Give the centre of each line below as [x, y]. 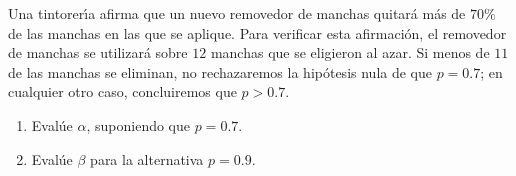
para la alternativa [147, 158]
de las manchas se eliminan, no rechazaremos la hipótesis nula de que [220, 71]
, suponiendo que [138, 124]
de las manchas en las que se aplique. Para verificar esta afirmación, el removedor [257, 32]
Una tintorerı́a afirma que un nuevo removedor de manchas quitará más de [237, 13]
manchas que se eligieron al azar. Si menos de [350, 52]
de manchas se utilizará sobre [98, 52]
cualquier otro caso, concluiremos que [122, 91]
